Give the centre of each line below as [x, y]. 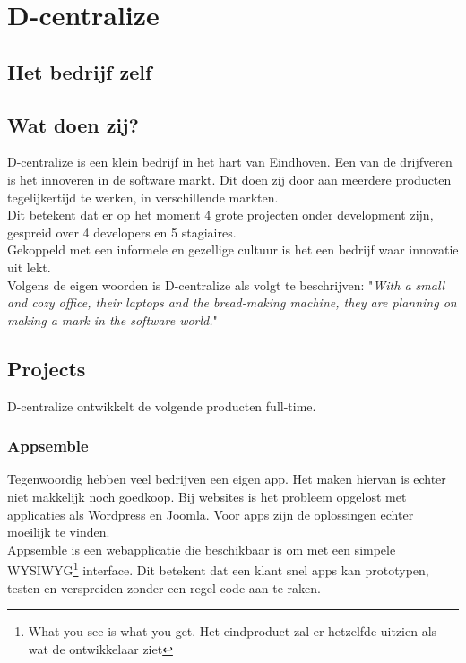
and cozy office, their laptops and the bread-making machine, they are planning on [232, 302]
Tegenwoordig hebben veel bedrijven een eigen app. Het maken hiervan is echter [227, 479]
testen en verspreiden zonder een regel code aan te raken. [164, 587]
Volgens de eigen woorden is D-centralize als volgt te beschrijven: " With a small [226, 284]
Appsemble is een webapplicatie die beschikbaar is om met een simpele [202, 549]
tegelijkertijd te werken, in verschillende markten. [143, 197]
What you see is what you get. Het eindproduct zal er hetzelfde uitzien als [233, 631]
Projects [47, 368]
